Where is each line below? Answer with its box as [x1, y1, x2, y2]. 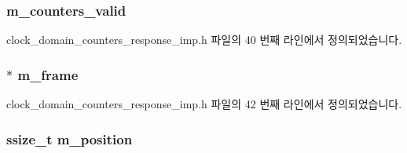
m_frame [17, 64, 79, 84]
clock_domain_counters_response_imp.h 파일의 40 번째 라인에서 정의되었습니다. [6, 31, 402, 48]
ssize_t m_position [6, 129, 133, 148]
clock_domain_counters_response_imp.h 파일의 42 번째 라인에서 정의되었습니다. [6, 96, 402, 112]
